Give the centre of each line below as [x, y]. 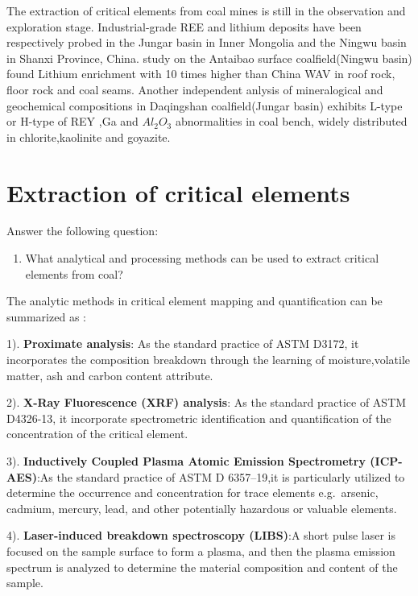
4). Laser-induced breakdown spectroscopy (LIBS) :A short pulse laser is [201, 535]
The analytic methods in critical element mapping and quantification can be [195, 301]
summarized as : [46, 316]
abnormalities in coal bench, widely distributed [291, 121]
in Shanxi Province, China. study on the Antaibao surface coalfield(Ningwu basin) [209, 58]
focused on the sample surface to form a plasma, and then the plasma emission [201, 550]
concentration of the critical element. [97, 434]
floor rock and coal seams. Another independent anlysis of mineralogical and [195, 89]
